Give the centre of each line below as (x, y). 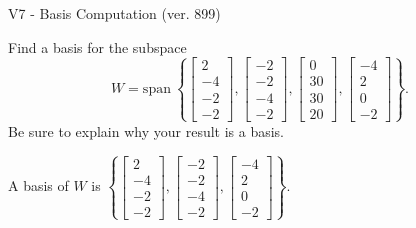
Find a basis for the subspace (97, 46)
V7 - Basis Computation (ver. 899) (114, 13)
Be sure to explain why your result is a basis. (146, 130)
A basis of (38, 185)
